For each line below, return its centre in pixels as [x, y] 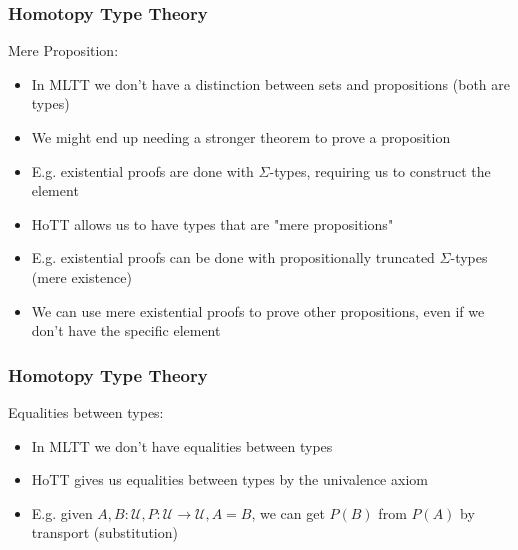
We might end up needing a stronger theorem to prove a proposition [241, 137]
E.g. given [62, 512]
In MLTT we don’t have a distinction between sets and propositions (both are [271, 83]
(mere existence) [81, 276]
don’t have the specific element [126, 330]
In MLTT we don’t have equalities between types [182, 445]
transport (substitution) [104, 532]
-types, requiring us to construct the [380, 170]
